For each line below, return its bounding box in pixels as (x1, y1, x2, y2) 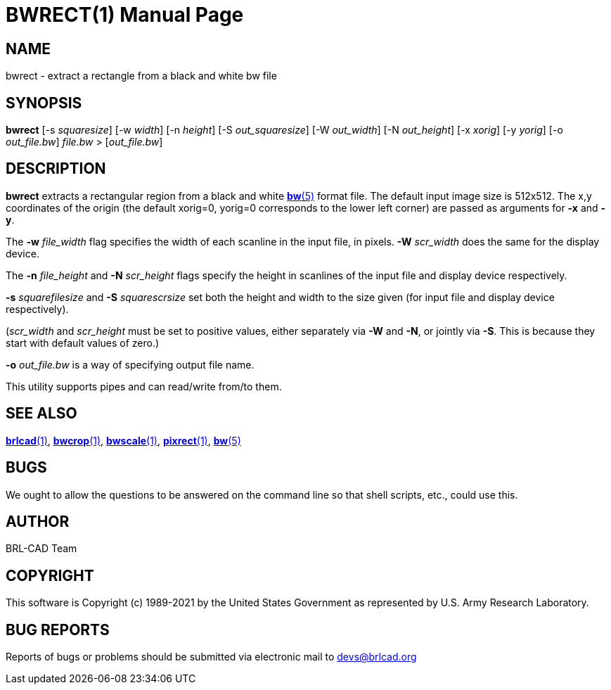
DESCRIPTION (6, 160, 106, 178)
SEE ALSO (6, 404, 77, 423)
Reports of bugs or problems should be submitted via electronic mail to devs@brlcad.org (6, 651, 417, 663)
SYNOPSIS (6, 94, 82, 112)
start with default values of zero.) (6, 336, 160, 349)
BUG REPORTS (6, 620, 110, 639)
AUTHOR (6, 512, 70, 530)
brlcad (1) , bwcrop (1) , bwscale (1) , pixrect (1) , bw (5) (6, 434, 241, 447)
